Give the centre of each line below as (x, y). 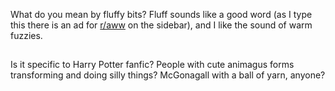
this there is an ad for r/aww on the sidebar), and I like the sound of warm (161, 25)
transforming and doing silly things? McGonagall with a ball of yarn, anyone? (168, 75)
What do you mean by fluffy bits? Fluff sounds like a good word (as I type (161, 14)
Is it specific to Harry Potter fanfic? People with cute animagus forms (152, 65)
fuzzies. (26, 35)
